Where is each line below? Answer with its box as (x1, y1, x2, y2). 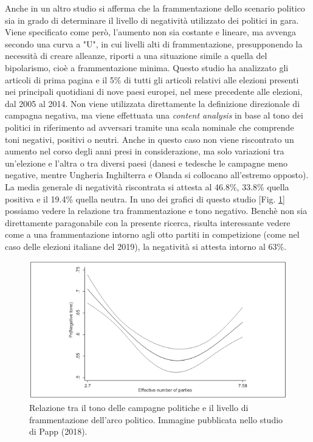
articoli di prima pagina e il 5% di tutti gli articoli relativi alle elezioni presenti (5, 73, 299, 86)
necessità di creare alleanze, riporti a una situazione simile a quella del (5, 49, 267, 62)
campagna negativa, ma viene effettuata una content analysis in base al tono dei (5, 109, 303, 122)
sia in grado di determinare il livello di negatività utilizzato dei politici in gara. (5, 13, 299, 26)
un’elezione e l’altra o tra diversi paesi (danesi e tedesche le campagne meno (5, 156, 288, 169)
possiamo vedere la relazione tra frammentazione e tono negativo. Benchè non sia (5, 204, 308, 217)
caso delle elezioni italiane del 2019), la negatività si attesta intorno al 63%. (5, 240, 287, 252)
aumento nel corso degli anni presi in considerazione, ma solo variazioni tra (5, 145, 284, 157)
